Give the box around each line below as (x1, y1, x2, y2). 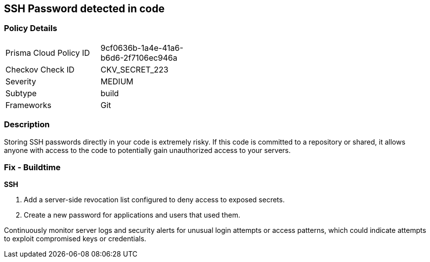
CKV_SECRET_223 (100, 64, 169, 75)
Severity (5, 76, 36, 86)
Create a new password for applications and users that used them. (24, 211, 240, 220)
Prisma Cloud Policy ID (5, 47, 90, 58)
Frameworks (5, 100, 51, 110)
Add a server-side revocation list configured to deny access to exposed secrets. (24, 195, 285, 204)
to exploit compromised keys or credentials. (4, 234, 146, 243)
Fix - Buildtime (4, 162, 61, 172)
